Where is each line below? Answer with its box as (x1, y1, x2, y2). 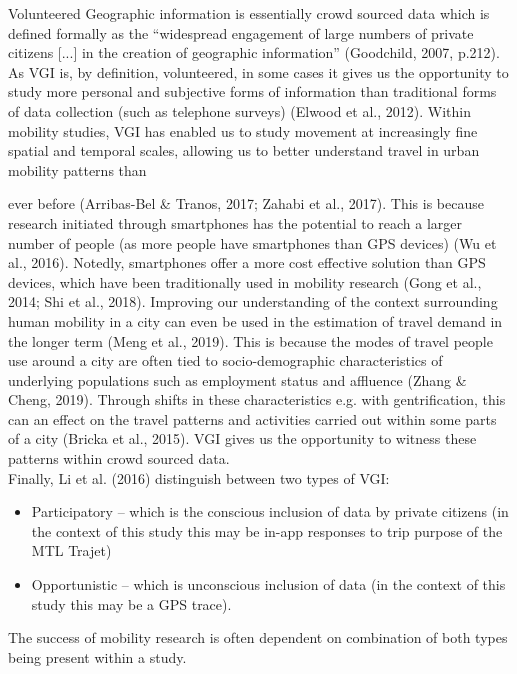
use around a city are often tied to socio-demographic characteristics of (8, 350, 443, 371)
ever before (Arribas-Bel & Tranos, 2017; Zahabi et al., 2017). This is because (8, 193, 484, 214)
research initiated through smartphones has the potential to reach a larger (8, 212, 463, 233)
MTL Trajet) (31, 540, 112, 561)
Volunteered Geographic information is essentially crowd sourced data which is (8, 3, 490, 23)
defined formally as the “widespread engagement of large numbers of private (8, 22, 474, 43)
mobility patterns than (8, 159, 147, 180)
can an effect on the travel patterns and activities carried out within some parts (8, 408, 497, 429)
